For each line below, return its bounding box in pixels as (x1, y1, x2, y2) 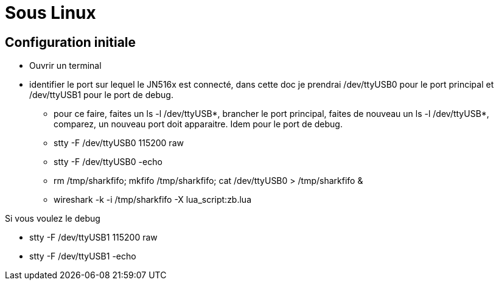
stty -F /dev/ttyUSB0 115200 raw (54, 138, 184, 149)
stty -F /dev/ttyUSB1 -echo (29, 251, 136, 262)
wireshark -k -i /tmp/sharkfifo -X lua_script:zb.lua (54, 194, 252, 205)
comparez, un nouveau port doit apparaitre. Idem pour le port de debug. (54, 119, 343, 130)
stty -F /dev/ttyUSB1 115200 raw (29, 232, 158, 243)
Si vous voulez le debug (5, 213, 100, 224)
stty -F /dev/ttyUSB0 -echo (54, 157, 162, 167)
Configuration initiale (5, 34, 136, 50)
